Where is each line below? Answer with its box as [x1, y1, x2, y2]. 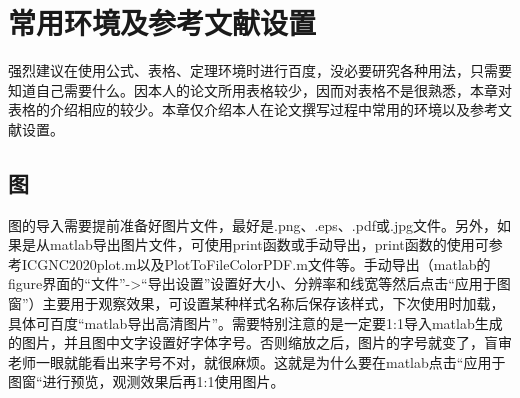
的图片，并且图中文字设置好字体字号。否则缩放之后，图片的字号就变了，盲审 [8, 332, 512, 353]
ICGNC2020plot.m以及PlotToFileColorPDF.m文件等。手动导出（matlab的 [21, 253, 491, 274]
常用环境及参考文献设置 [8, 2, 317, 43]
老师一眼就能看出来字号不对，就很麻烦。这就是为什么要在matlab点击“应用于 [8, 351, 506, 372]
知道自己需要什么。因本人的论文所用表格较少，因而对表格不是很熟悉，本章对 [8, 79, 512, 100]
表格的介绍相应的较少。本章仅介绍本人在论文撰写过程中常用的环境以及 [8, 99, 470, 120]
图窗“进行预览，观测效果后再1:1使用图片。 [8, 371, 285, 392]
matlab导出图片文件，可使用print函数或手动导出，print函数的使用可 [49, 234, 489, 255]
